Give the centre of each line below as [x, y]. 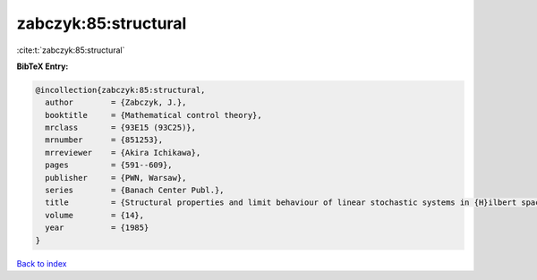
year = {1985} [97, 228]
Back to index [42, 263]
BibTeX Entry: [43, 66]
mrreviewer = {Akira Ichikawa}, [123, 153]
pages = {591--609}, [109, 165]
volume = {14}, [95, 215]
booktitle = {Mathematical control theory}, [154, 115]
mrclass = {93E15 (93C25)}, [121, 128]
